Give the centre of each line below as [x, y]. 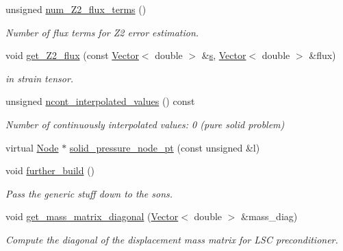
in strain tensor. [40, 78]
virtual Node [32, 147]
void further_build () [50, 170]
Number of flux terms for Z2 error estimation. [102, 32]
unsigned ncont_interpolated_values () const [100, 101]
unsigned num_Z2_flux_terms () [76, 9]
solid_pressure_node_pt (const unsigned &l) [165, 147]
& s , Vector [224, 55]
